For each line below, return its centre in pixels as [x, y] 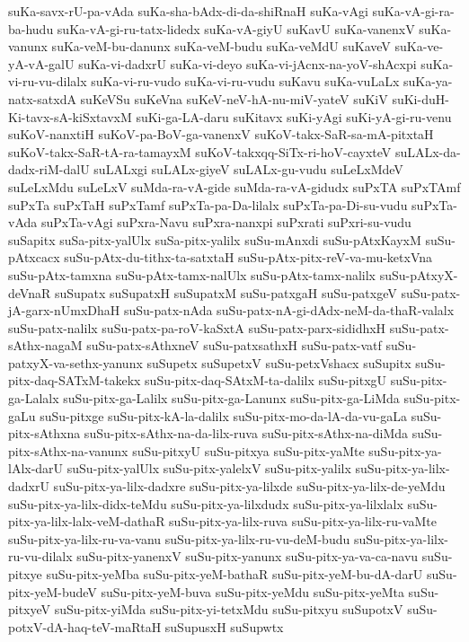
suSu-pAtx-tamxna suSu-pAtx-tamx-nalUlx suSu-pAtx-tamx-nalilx [192, 274]
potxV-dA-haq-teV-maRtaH [85, 626]
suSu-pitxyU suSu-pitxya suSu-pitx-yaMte [248, 450]
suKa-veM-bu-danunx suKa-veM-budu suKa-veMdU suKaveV [221, 46]
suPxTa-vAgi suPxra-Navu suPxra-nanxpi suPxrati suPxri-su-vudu [226, 222]
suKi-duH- [420, 98]
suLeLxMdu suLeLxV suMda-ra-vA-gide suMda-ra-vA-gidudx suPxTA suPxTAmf [234, 186]
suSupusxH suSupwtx [224, 626]
